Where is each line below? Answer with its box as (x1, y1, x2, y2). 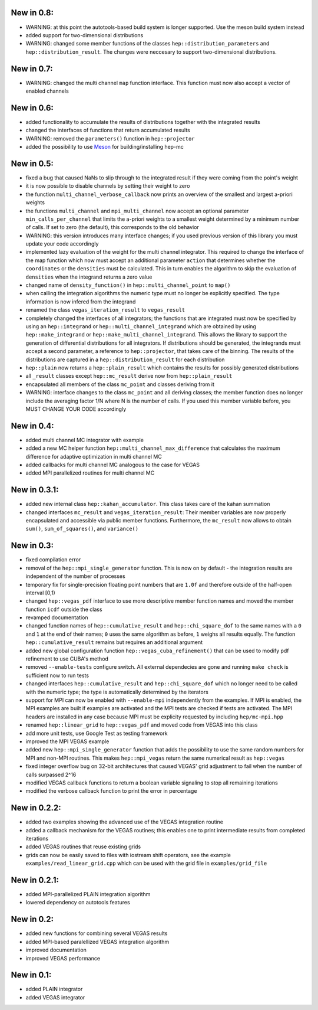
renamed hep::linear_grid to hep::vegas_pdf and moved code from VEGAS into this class (25, 721, 258, 728)
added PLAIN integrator (25, 986, 83, 993)
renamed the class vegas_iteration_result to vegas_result (25, 306, 185, 313)
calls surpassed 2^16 (25, 771, 77, 778)
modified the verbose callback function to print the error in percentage (25, 787, 197, 795)
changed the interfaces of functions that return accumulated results (25, 127, 191, 134)
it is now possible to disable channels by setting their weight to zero (25, 182, 190, 189)
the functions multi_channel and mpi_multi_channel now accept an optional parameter (25, 207, 249, 214)
